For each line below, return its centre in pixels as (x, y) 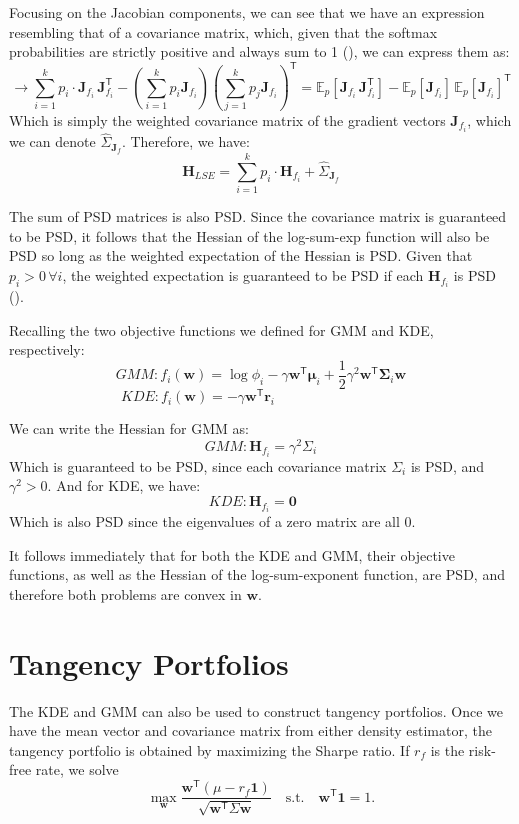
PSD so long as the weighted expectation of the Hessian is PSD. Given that (241, 255)
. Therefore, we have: (185, 141)
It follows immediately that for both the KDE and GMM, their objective (232, 554)
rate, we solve (77, 769)
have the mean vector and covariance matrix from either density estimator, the (250, 730)
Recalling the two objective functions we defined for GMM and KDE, (221, 329)
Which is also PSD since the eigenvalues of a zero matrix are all (204, 521)
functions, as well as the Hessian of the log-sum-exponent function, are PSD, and (257, 574)
